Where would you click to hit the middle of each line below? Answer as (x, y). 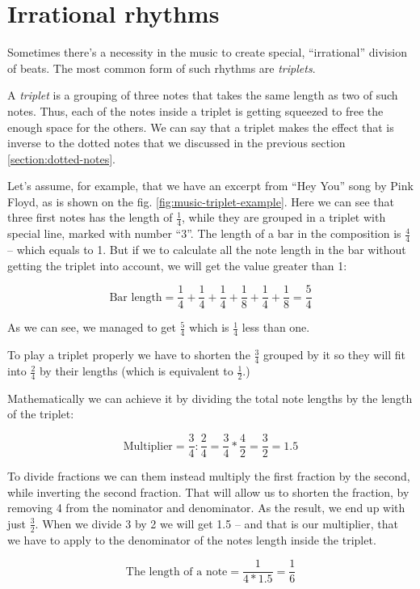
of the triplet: (41, 414)
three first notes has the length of (90, 217)
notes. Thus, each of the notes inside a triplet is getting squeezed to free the (195, 110)
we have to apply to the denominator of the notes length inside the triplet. (192, 539)
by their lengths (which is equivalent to (136, 371)
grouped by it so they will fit (334, 355)
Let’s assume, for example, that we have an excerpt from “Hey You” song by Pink (210, 186)
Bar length (136, 297)
